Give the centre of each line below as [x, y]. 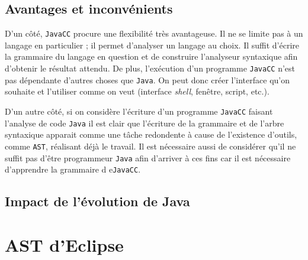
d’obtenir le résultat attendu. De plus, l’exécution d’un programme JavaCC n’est [150, 68]
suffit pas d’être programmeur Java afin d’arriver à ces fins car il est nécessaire [148, 157]
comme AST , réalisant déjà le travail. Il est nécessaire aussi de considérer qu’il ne [150, 146]
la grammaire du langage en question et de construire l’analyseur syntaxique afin [151, 56]
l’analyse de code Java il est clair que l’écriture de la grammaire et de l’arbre [145, 123]
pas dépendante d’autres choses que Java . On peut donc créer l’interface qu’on [147, 79]
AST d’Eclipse [64, 244]
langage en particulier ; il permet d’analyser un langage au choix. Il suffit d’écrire [152, 45]
